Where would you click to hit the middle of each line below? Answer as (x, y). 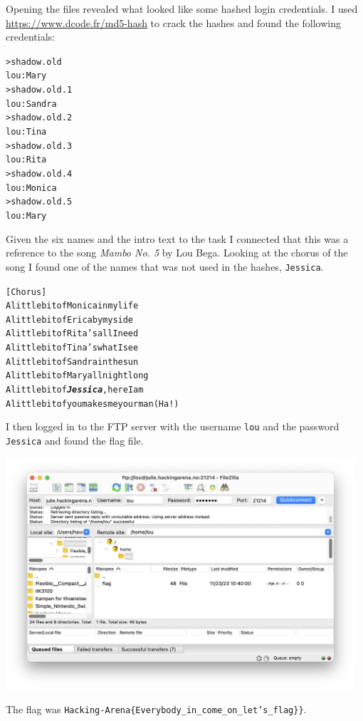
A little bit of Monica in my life (72, 306)
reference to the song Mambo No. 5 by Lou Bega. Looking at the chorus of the (177, 253)
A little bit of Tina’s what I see (72, 348)
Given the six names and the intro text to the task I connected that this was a (177, 238)
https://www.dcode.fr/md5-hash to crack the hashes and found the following (173, 22)
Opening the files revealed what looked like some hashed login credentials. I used (182, 9)
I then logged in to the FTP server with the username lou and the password (173, 426)
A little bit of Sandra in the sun (72, 362)
